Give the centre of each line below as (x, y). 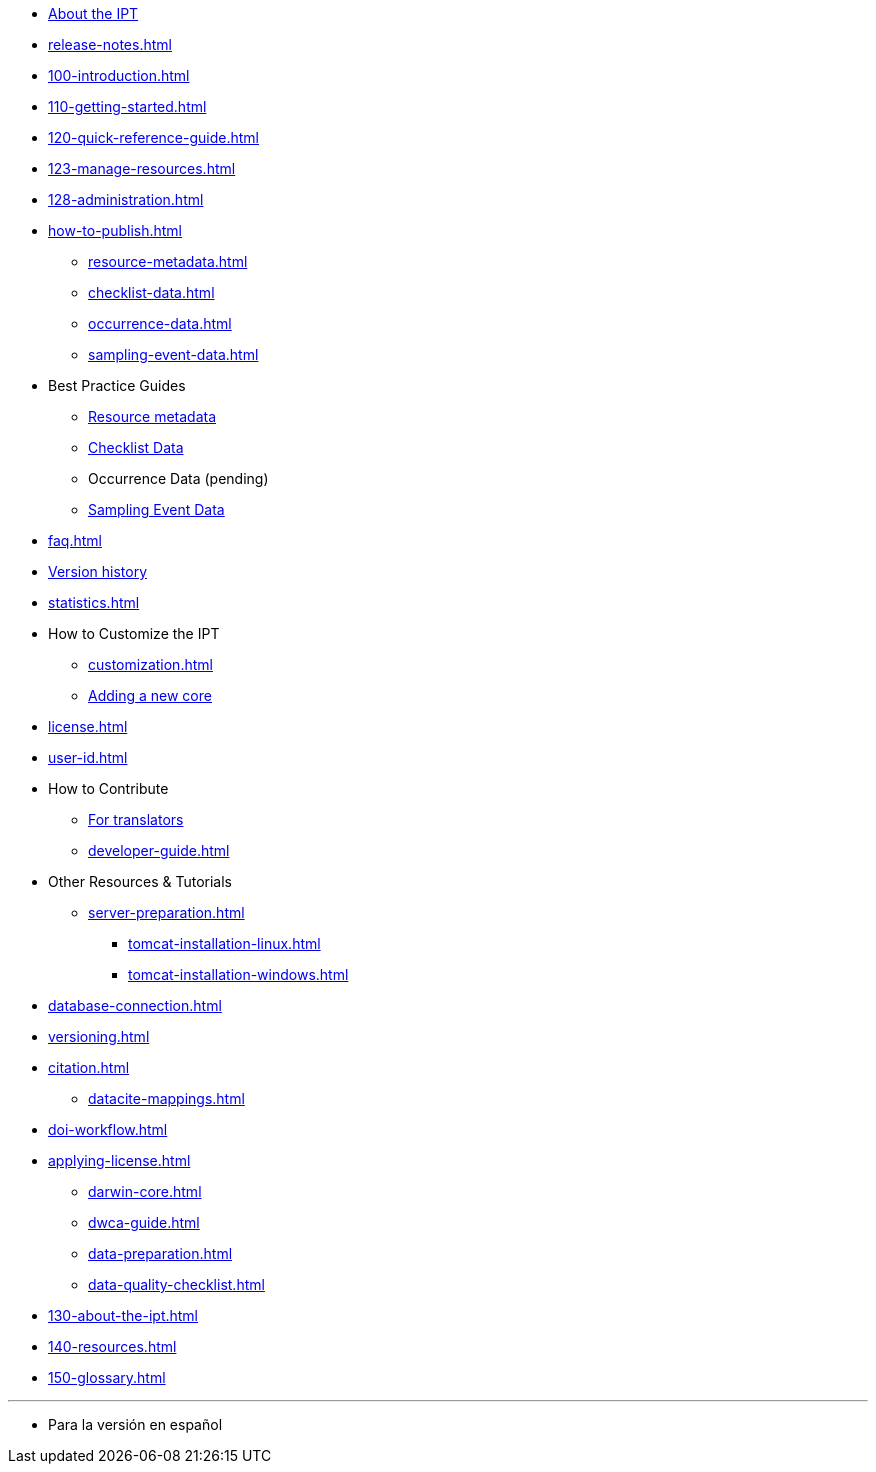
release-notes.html (110, 44)
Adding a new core (150, 695)
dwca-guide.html (144, 1222)
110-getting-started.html (127, 106)
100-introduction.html (119, 75)
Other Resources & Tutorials (140, 881)
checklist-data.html (151, 292)
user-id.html (88, 757)
